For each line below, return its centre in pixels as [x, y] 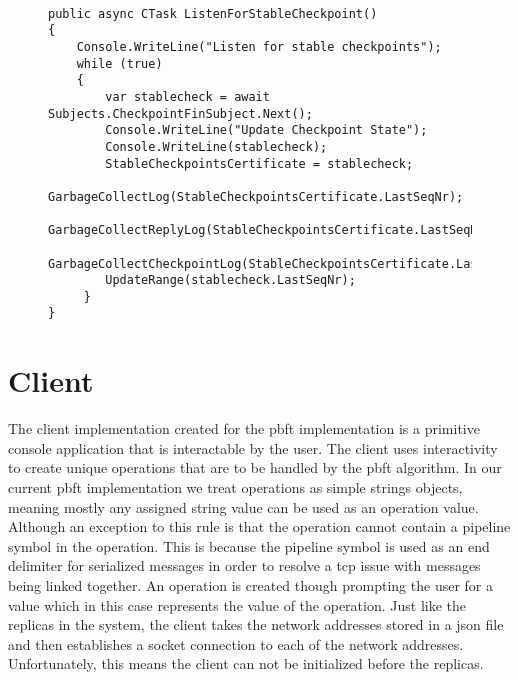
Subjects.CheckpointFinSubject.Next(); [180, 113]
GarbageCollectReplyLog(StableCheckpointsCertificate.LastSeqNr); [274, 230]
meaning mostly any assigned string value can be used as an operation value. [243, 506]
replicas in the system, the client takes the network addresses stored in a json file [256, 624]
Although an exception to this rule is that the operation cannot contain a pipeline [259, 526]
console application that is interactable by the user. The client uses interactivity [253, 447]
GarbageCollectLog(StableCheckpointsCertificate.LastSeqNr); [256, 196]
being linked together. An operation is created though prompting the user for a [250, 585]
